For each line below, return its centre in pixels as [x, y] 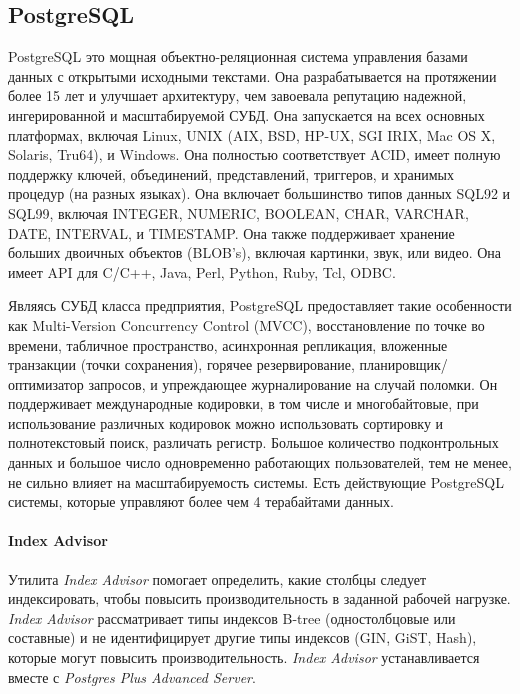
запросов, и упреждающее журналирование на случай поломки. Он [293, 383]
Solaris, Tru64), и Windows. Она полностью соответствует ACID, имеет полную [254, 154]
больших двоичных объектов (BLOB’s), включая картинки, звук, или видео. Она [255, 252]
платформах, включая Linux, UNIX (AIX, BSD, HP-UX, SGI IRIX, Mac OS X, [252, 134]
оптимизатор [46, 383]
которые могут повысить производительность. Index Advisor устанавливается [244, 657]
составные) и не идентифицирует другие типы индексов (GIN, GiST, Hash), [242, 637]
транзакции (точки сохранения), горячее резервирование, [181, 364]
